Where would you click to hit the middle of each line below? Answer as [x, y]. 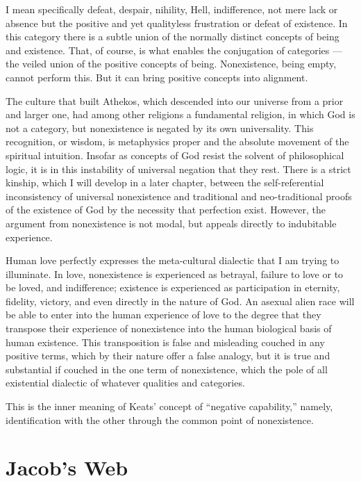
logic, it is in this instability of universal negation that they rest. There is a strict [178, 169]
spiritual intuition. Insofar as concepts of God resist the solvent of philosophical [175, 155]
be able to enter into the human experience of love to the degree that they [163, 315]
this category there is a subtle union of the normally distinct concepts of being [173, 36]
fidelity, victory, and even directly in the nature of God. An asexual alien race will [180, 301]
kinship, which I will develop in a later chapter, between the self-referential [165, 182]
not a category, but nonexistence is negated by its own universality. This [160, 128]
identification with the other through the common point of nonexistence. [160, 419]
